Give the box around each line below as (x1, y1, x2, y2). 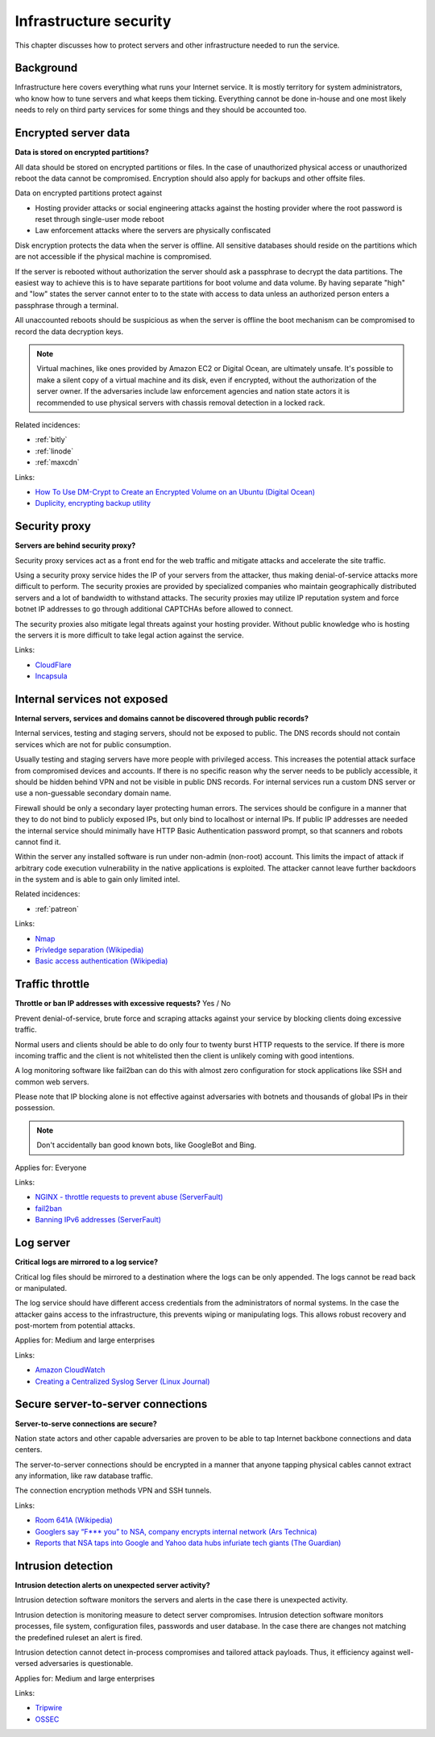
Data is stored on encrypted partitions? (14, 148, 149, 157)
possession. (14, 1103, 56, 1113)
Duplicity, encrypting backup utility (35, 499, 151, 508)
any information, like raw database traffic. (14, 1471, 153, 1480)
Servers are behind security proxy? (14, 541, 136, 550)
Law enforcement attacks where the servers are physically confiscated (35, 226, 271, 236)
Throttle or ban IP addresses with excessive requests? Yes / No (14, 999, 231, 1008)
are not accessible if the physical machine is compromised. (14, 252, 212, 261)
